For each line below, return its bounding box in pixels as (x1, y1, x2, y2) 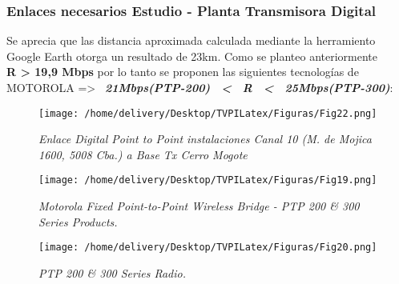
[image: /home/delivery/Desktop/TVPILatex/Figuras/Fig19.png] (38, 174, 377, 186)
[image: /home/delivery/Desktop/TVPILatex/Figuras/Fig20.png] (38, 242, 377, 254)
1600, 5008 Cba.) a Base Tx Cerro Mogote (38, 146, 248, 162)
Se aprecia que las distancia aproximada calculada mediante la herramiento (6, 32, 376, 49)
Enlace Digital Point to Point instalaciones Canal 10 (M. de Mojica (38, 130, 372, 147)
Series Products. (38, 213, 118, 230)
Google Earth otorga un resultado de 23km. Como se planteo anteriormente (6, 47, 378, 64)
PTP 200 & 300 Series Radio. (38, 264, 186, 281)
